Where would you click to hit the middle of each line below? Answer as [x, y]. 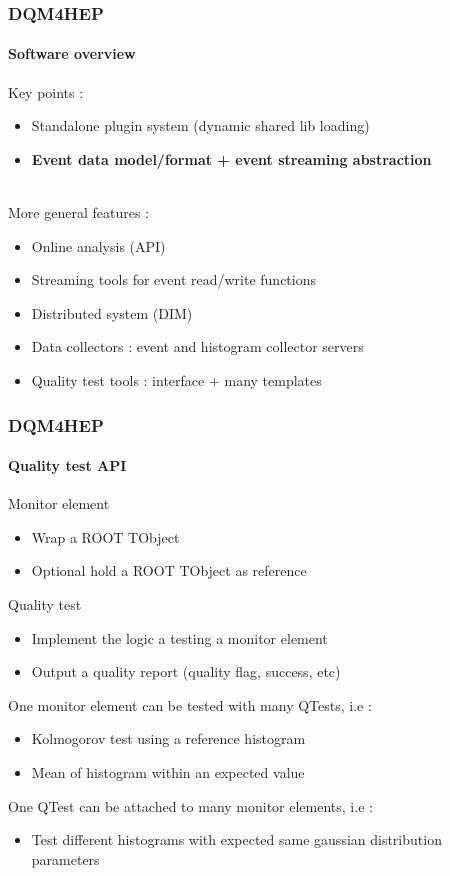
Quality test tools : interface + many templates [176, 379]
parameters [65, 858]
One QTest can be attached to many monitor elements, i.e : [190, 805]
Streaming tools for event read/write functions [174, 279]
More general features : [78, 212]
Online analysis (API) [98, 245]
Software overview [72, 53]
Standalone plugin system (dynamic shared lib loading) [200, 125]
